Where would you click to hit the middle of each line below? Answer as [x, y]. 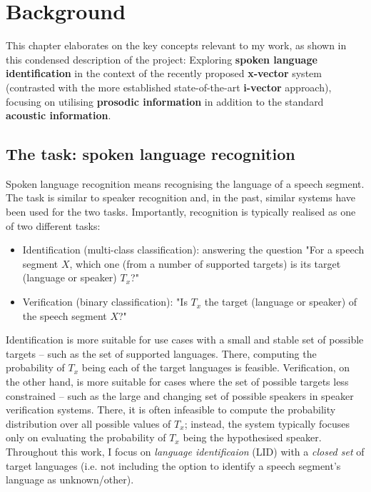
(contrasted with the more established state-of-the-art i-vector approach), [169, 87]
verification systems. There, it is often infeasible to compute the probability [171, 410]
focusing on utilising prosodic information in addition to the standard [165, 101]
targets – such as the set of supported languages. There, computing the [161, 353]
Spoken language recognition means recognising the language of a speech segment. [185, 183]
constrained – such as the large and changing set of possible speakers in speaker [180, 395]
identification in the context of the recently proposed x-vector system [164, 73]
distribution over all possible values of [88, 423]
